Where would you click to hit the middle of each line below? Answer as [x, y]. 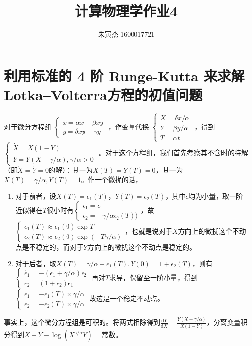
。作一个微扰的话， [111, 180]
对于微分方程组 [28, 126]
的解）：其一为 [71, 170]
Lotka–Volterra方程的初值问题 [103, 94]
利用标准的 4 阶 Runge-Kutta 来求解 [124, 75]
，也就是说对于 [149, 231]
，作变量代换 [128, 126]
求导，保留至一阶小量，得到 [153, 277]
